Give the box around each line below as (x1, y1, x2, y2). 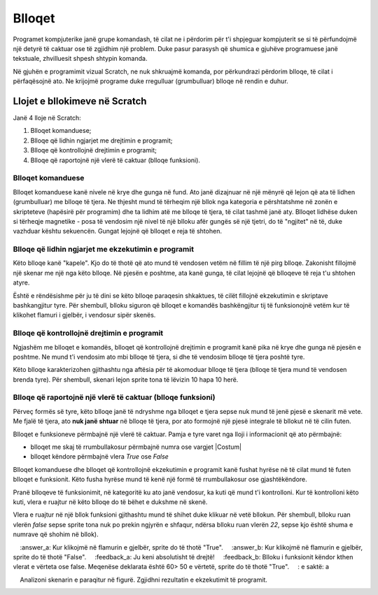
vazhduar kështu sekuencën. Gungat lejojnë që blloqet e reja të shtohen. (13, 227, 222, 236)
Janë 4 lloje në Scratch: (13, 114, 82, 122)
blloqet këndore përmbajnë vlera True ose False (30, 452, 169, 461)
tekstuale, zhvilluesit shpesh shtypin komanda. (13, 55, 148, 63)
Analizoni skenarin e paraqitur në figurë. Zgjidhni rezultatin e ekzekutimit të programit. (20, 575, 267, 584)
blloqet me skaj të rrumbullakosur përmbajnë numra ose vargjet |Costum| (30, 443, 241, 451)
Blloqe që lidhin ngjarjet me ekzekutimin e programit (13, 245, 194, 255)
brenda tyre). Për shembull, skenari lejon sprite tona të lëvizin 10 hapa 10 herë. (13, 375, 239, 384)
